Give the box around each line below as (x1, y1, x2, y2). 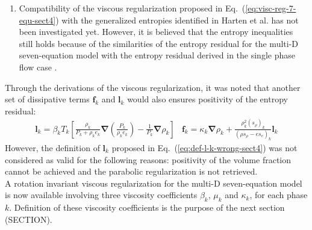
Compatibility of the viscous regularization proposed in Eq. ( (19, 2, 246, 14)
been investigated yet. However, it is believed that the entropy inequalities (19, 25, 293, 38)
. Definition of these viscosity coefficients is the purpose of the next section (9, 201, 285, 214)
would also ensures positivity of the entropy (127, 93, 288, 105)
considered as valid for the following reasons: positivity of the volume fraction (5, 153, 292, 166)
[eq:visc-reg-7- (245, 2, 296, 14)
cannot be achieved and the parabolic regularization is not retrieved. (5, 165, 258, 178)
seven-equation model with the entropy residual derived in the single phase (19, 49, 295, 61)
